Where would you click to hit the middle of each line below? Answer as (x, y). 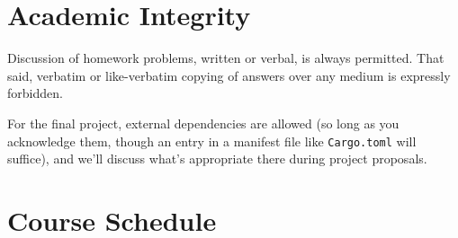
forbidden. (35, 93)
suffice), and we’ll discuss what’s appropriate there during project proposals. (217, 159)
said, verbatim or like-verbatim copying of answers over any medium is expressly (229, 75)
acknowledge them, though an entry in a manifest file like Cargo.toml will (212, 141)
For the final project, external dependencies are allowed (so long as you (203, 123)
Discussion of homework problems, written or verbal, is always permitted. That (226, 58)
